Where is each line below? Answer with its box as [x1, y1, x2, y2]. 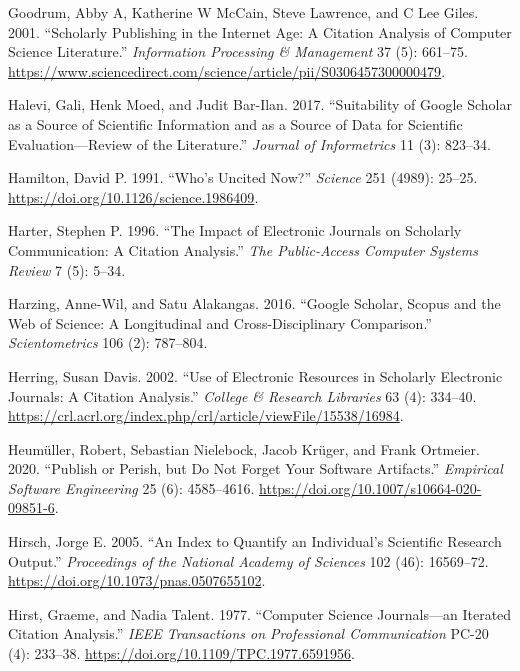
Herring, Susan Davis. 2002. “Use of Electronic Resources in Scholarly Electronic [8, 365, 503, 386]
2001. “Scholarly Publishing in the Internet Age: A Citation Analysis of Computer [8, 21, 512, 42]
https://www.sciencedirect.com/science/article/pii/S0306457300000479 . [8, 60, 446, 81]
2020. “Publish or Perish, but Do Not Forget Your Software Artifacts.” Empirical [8, 458, 503, 479]
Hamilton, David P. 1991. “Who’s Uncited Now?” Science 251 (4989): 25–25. [8, 167, 478, 188]
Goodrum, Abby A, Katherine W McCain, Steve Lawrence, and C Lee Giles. [8, 2, 479, 22]
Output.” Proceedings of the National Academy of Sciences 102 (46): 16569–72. [8, 550, 489, 571]
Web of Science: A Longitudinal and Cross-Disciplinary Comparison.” [8, 312, 432, 333]
